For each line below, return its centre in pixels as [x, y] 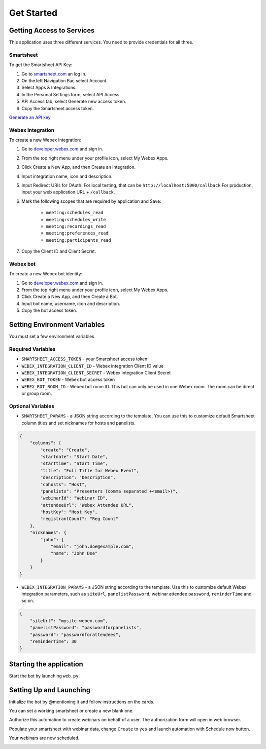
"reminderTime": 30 [53, 641]
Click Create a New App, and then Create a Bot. [70, 297]
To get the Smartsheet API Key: [41, 65]
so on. [28, 601]
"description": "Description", [78, 478]
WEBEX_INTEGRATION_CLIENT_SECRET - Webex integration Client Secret [96, 373]
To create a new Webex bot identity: [46, 274]
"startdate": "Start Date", [74, 457]
